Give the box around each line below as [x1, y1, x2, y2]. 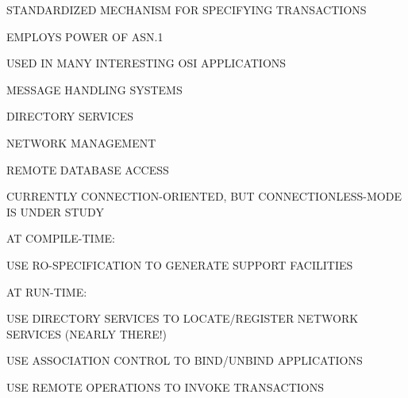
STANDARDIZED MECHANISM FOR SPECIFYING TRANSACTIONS [6, 2, 367, 17]
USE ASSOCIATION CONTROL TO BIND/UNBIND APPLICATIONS [6, 352, 363, 369]
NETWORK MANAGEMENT [6, 134, 156, 151]
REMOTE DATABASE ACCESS [6, 161, 169, 178]
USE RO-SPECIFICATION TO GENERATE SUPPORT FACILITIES [6, 256, 353, 273]
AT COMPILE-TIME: [6, 230, 115, 247]
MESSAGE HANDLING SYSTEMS [6, 81, 183, 98]
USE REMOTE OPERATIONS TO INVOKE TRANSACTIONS [6, 378, 325, 395]
